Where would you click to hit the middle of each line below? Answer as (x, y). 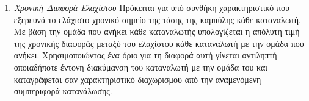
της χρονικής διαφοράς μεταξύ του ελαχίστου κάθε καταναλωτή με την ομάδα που (159, 43)
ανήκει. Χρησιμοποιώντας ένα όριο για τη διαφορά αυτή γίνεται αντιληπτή (145, 55)
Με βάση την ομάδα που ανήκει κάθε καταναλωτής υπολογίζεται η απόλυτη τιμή (157, 31)
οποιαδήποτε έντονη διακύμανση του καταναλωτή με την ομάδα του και (141, 67)
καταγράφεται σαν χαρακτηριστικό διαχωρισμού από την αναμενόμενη (137, 79)
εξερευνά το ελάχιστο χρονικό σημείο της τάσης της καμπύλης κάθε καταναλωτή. (157, 19)
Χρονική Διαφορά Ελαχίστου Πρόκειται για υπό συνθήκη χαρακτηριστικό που (151, 7)
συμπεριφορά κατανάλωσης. (63, 91)
